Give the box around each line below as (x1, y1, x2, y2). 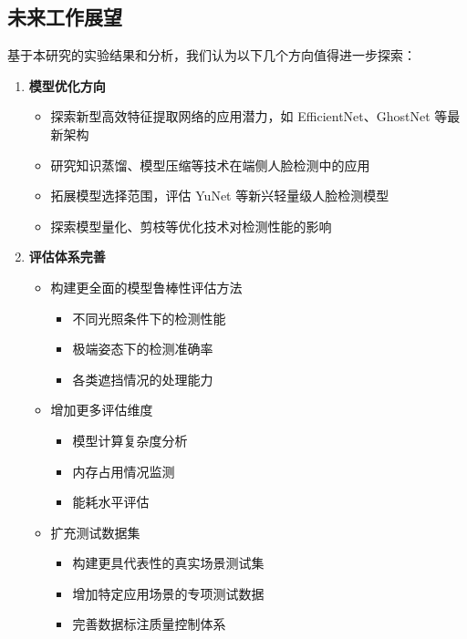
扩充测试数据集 (50, 522, 140, 541)
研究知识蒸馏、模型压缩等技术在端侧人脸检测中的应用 (50, 155, 370, 174)
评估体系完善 (28, 247, 106, 266)
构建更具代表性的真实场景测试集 (72, 553, 265, 572)
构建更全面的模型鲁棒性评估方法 (50, 277, 243, 296)
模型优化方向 (28, 76, 106, 95)
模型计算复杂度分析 (72, 430, 188, 449)
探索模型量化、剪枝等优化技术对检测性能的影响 (50, 216, 332, 235)
